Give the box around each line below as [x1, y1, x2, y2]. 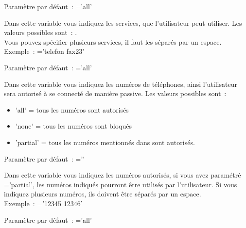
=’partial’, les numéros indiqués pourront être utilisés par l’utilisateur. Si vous [4, 179, 237, 189]
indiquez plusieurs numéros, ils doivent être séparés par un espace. [4, 189, 201, 199]
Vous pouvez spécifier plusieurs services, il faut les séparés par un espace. [4, 36, 222, 47]
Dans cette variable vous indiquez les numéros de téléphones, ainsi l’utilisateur [4, 79, 237, 89]
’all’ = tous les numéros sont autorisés [15, 104, 129, 114]
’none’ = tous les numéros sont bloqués [15, 121, 132, 131]
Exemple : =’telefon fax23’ [4, 46, 85, 56]
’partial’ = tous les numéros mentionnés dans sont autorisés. [15, 137, 195, 147]
